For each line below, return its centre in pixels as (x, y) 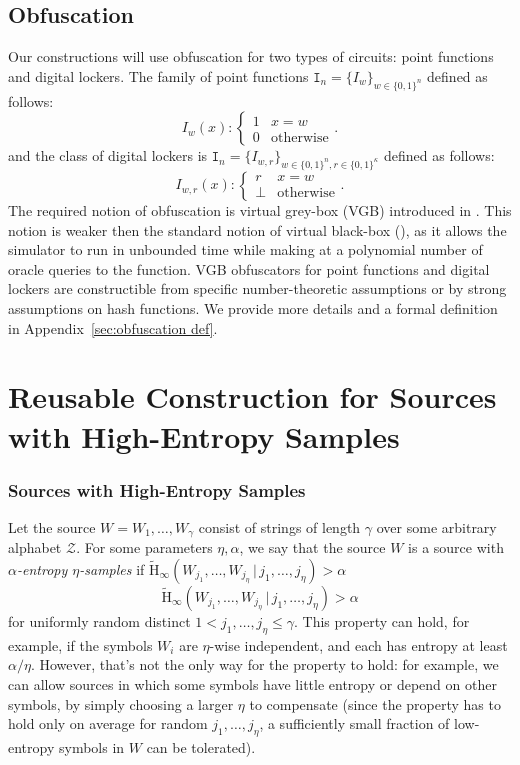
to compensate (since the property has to (375, 703)
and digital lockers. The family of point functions (158, 75)
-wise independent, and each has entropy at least (358, 644)
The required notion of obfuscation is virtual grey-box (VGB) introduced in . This (260, 209)
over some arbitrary (436, 526)
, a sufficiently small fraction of (354, 723)
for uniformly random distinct (99, 620)
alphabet (35, 547)
